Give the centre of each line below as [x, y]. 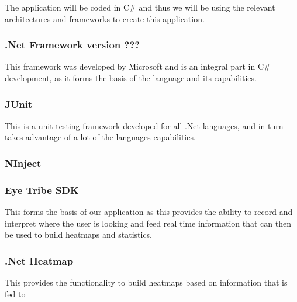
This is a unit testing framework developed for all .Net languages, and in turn [144, 125]
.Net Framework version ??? [72, 45]
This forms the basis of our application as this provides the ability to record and [149, 212]
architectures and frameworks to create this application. [105, 18]
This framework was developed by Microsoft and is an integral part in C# [138, 66]
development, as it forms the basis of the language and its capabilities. [131, 78]
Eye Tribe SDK [42, 190]
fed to [15, 294]
